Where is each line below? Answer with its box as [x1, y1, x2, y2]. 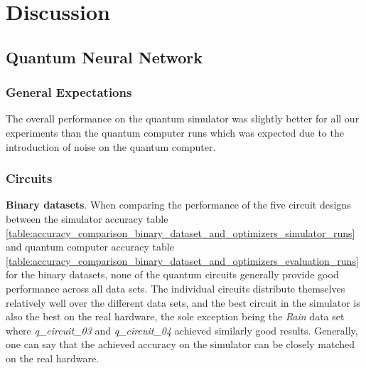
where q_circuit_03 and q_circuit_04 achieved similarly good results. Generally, [6, 322, 358, 337]
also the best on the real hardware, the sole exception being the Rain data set [6, 309, 345, 324]
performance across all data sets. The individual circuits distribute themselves [6, 280, 345, 295]
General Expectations [6, 83, 132, 101]
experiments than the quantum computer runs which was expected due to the [6, 125, 344, 140]
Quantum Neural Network [6, 46, 203, 68]
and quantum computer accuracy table [6, 239, 174, 254]
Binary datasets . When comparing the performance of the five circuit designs [6, 197, 351, 212]
